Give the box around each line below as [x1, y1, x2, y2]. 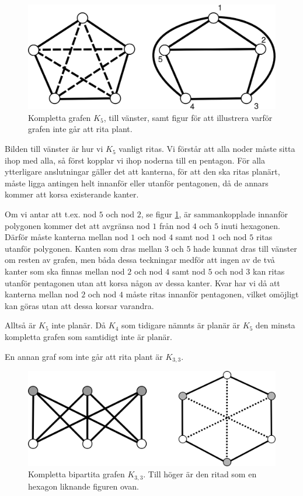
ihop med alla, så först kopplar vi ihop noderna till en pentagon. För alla [5, 154, 265, 166]
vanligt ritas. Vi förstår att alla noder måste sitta [119, 143, 295, 155]
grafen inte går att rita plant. [28, 123, 133, 135]
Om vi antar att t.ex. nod [5, 208, 97, 220]
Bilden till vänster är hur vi [5, 143, 103, 155]
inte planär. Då [51, 319, 106, 331]
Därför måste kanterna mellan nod [5, 231, 128, 243]
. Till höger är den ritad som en [143, 468, 257, 480]
